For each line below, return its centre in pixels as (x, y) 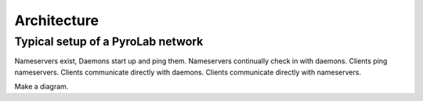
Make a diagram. (42, 87)
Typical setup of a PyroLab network (109, 41)
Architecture (57, 20)
